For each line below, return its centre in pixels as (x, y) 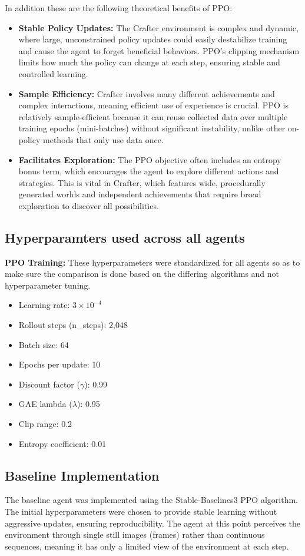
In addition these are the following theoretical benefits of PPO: (119, 8)
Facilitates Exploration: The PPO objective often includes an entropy (150, 159)
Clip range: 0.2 (45, 424)
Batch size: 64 (44, 344)
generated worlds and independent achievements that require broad (140, 194)
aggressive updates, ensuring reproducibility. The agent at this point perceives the (152, 523)
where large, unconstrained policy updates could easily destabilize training (153, 39)
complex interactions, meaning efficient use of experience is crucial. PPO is (153, 105)
